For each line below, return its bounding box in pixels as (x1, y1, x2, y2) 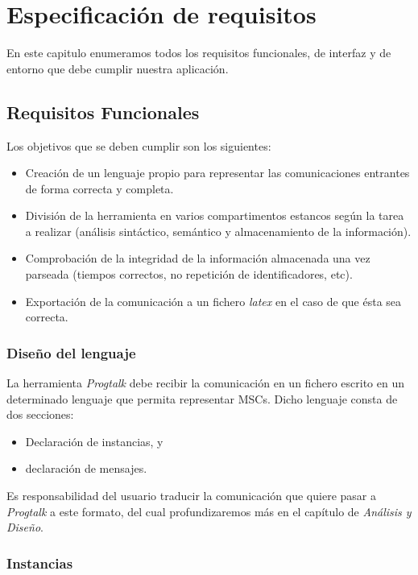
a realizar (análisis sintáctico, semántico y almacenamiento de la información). (25, 222, 412, 239)
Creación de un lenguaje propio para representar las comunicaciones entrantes (25, 164, 410, 181)
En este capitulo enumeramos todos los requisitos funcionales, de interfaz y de (6, 44, 391, 61)
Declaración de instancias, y (25, 432, 163, 449)
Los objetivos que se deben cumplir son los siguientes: (6, 137, 271, 154)
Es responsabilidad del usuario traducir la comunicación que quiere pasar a (6, 487, 376, 504)
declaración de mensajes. (25, 460, 147, 477)
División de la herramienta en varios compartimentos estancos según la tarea (25, 207, 404, 224)
